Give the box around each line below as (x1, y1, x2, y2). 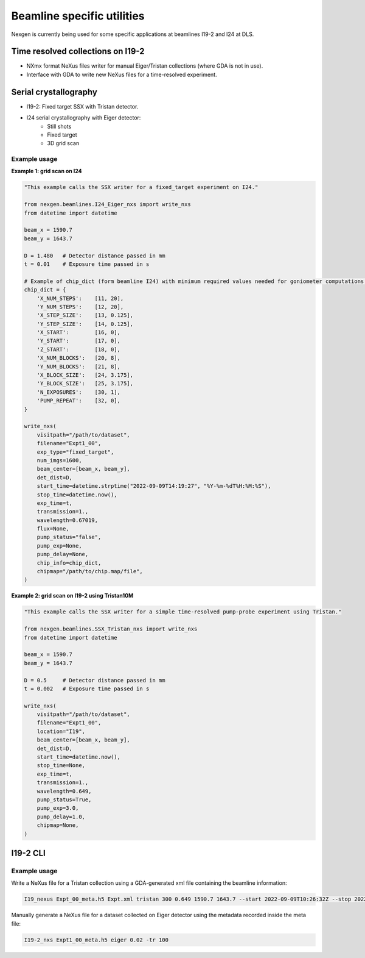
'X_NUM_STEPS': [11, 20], (36, 295, 124, 302)
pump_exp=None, (36, 542, 82, 549)
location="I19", (36, 727, 85, 735)
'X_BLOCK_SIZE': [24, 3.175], (36, 372, 134, 379)
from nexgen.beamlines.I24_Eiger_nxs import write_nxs (24, 201, 191, 208)
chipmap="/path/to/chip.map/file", (36, 568, 143, 575)
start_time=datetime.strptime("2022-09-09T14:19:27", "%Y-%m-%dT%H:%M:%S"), (36, 482, 271, 490)
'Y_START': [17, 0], (36, 337, 121, 345)
